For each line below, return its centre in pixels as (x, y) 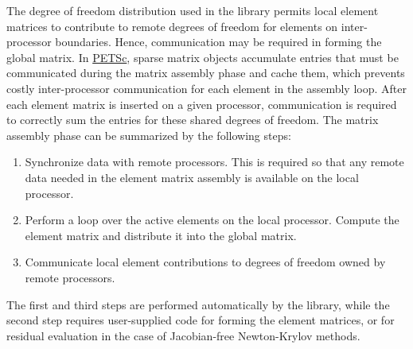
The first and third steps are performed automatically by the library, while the (198, 304)
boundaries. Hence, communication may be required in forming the (218, 42)
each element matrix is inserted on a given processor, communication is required (202, 104)
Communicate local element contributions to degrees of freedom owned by (205, 262)
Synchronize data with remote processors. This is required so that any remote (214, 162)
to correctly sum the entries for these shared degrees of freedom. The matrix (193, 120)
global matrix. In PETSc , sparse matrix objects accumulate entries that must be (203, 57)
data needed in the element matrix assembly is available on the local (192, 177)
